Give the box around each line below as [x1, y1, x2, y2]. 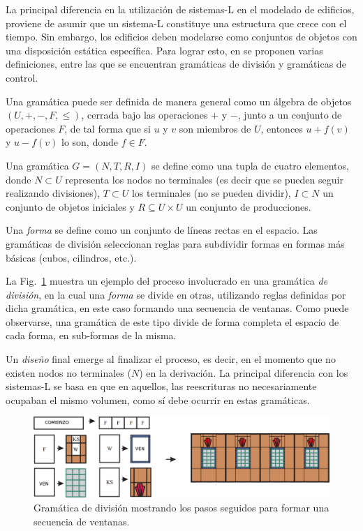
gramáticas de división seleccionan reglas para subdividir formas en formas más [6, 236, 345, 250]
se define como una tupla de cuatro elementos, [151, 158, 349, 172]
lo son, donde [61, 135, 118, 149]
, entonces [260, 121, 303, 135]
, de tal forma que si [64, 121, 151, 135]
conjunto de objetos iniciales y [6, 199, 135, 214]
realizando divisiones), [6, 186, 101, 200]
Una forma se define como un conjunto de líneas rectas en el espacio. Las [6, 223, 318, 237]
